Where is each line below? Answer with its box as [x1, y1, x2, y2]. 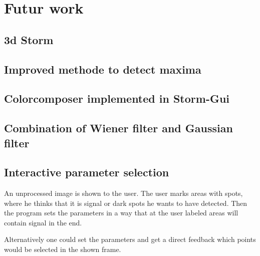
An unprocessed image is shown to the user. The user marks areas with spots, [4, 188, 243, 198]
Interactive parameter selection [4, 164, 169, 180]
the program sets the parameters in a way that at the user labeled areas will [4, 207, 238, 218]
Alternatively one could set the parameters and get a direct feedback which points [4, 234, 256, 244]
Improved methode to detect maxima [4, 61, 201, 77]
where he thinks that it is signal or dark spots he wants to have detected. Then [4, 197, 247, 208]
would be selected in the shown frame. [4, 244, 121, 254]
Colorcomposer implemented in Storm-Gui [4, 91, 230, 106]
